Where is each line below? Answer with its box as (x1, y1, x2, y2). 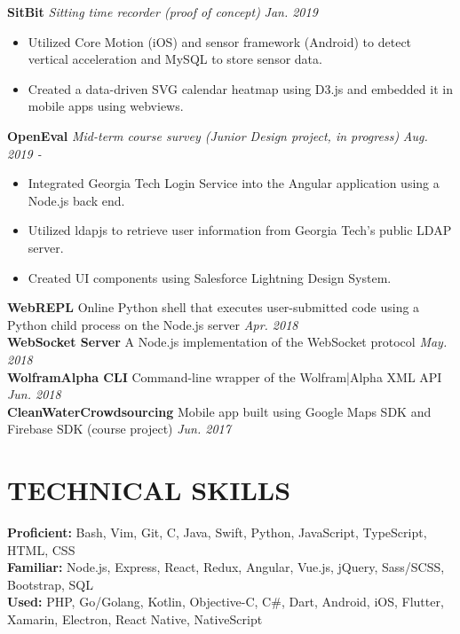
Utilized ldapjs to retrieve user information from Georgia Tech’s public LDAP (28, 221, 452, 239)
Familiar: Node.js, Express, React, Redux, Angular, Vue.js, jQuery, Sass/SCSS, (7, 558, 445, 576)
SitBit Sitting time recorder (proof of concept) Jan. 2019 (7, 3, 318, 20)
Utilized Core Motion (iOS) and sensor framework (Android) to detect (28, 32, 412, 51)
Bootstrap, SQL (7, 575, 93, 593)
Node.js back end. (28, 191, 125, 209)
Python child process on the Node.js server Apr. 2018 (7, 315, 298, 333)
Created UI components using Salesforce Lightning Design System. (28, 268, 392, 286)
